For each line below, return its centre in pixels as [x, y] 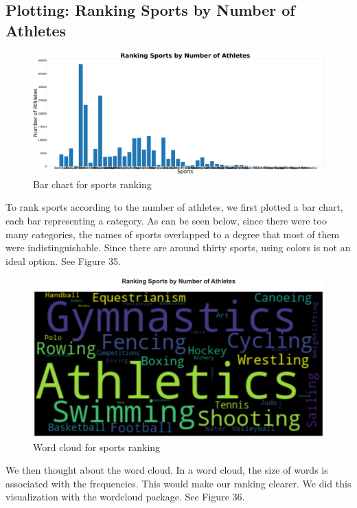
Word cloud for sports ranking [97, 447]
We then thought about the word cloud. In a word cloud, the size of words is [167, 470]
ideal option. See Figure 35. [63, 261]
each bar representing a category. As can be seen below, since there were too [166, 220]
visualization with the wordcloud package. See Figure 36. [125, 497]
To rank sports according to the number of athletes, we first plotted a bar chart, [174, 207]
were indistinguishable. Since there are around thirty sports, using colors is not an [178, 247]
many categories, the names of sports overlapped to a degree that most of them [173, 234]
